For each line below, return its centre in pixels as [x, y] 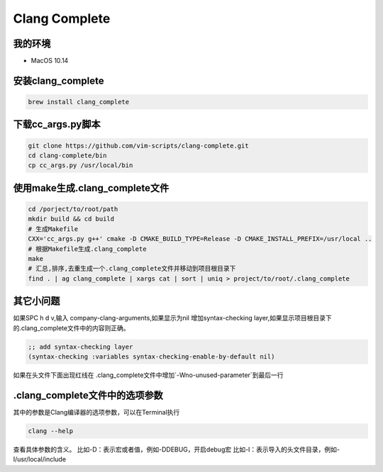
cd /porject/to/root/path [73, 209]
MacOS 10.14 [50, 61]
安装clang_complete [59, 80]
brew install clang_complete [79, 102]
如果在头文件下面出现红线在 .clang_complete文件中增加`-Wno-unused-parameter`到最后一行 [148, 375]
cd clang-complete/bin [67, 156]
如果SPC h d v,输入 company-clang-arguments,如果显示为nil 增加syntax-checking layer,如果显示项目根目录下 [173, 318]
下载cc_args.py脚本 [57, 124]
